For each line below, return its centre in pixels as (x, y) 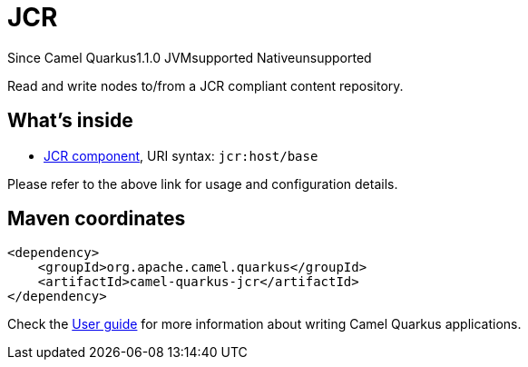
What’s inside (70, 121)
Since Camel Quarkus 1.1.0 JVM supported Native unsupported (190, 57)
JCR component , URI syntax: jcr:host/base (181, 155)
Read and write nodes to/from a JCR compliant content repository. (205, 85)
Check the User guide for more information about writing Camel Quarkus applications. (264, 324)
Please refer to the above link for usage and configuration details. (203, 183)
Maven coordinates (97, 219)
